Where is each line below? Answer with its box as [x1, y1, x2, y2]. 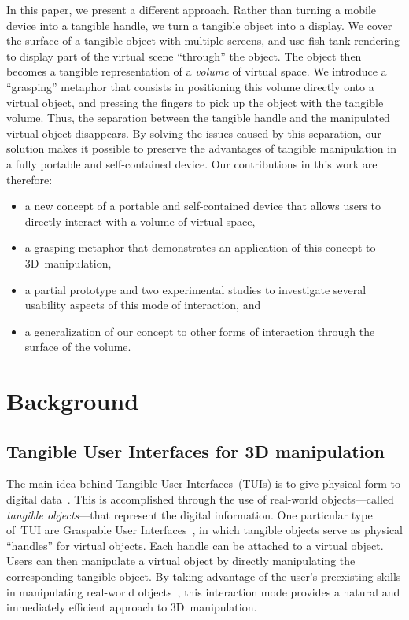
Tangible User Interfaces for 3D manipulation [6, 438, 385, 463]
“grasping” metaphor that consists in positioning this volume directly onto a [6, 78, 374, 94]
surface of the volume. [24, 338, 131, 355]
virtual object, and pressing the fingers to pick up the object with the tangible [6, 94, 384, 110]
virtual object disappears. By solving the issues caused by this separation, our [6, 124, 381, 141]
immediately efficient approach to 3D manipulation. [6, 599, 257, 615]
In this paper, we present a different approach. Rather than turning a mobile [6, 2, 376, 17]
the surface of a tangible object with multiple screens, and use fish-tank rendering [6, 32, 400, 49]
